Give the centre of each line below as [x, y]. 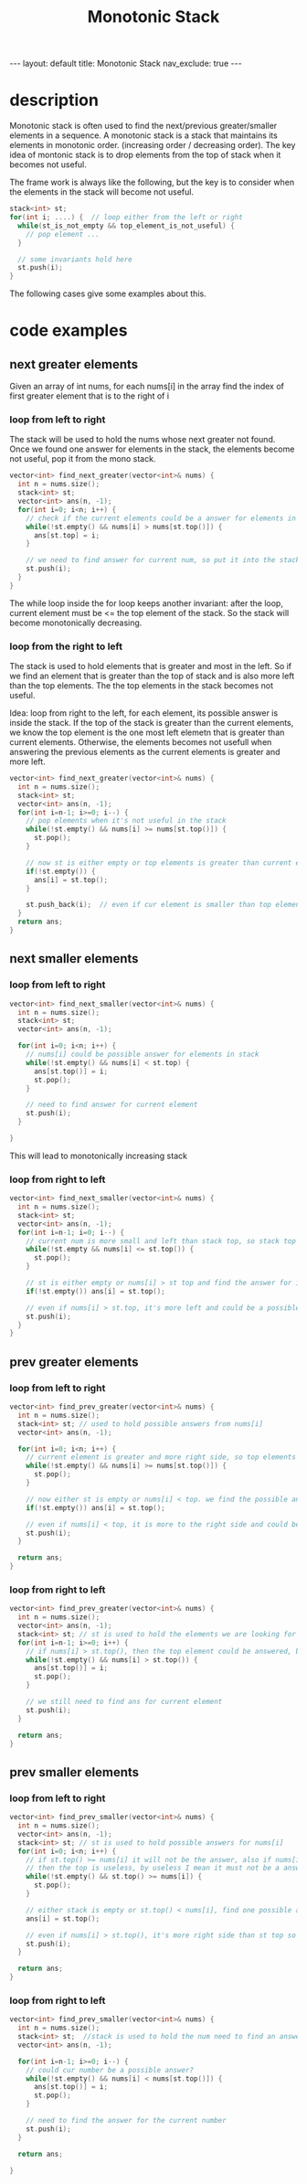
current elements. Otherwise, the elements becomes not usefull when [141, 742]
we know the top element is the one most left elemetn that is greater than [147, 732]
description [54, 100]
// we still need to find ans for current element [124, 1702]
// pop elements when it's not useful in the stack [126, 821]
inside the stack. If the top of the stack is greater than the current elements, [152, 723]
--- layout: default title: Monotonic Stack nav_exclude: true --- [126, 64]
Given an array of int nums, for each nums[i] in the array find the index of [147, 387]
